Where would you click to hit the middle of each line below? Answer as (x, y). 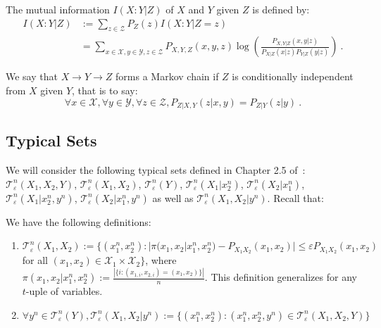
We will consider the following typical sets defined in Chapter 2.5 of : (156, 170)
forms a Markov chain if (167, 76)
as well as (173, 197)
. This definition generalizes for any (281, 277)
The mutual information (58, 9)
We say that (32, 76)
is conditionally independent (293, 76)
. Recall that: (295, 197)
